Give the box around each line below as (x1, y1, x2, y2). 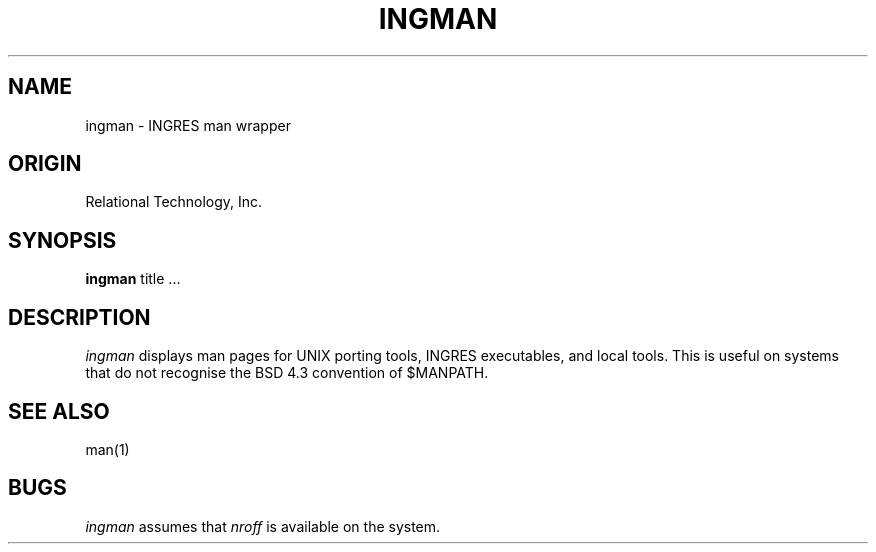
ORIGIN (8, 151, 82, 177)
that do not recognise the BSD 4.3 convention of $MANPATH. (85, 364, 489, 382)
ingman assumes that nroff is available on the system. (85, 517, 441, 535)
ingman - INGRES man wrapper (85, 116, 291, 134)
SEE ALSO (8, 398, 110, 424)
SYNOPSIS (8, 227, 117, 253)
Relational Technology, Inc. (85, 193, 263, 211)
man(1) (85, 440, 130, 458)
